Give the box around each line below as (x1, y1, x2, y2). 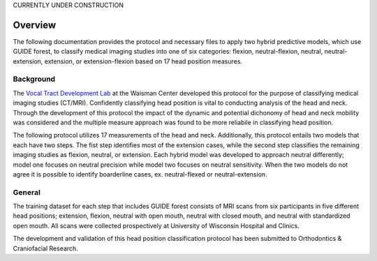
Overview (13, 19, 57, 31)
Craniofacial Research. (13, 244, 78, 253)
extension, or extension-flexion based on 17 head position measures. (44, 57, 243, 66)
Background (13, 74, 56, 84)
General (13, 187, 41, 197)
